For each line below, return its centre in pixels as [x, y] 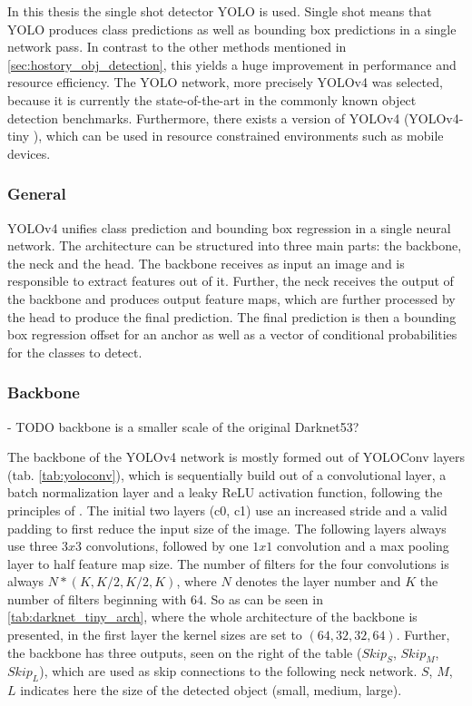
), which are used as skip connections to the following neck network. [228, 671]
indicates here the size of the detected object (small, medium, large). [211, 690]
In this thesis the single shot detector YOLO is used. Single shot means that [220, 11]
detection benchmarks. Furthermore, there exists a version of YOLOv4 [204, 118]
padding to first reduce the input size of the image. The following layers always [227, 528]
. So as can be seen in [263, 598]
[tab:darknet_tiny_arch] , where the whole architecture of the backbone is [212, 617]
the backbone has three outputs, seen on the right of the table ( [185, 652]
